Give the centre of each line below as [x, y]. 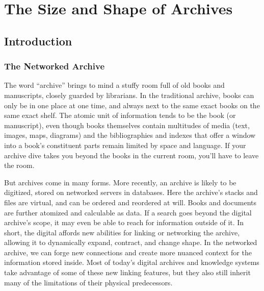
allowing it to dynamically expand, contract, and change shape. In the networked [131, 242]
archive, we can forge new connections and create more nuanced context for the [128, 252]
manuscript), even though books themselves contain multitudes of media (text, [127, 125]
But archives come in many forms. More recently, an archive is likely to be [120, 182]
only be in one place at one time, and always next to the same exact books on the [132, 105]
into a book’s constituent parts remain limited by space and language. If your [125, 145]
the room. [19, 165]
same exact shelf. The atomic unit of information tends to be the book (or [120, 115]
